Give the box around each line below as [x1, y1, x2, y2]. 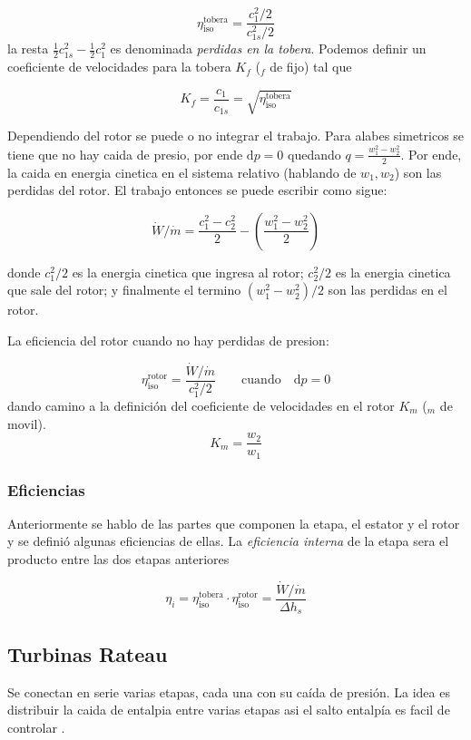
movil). [7, 414, 46, 433]
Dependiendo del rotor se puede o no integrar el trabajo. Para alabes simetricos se [7, 126, 465, 145]
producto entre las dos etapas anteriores [7, 550, 230, 569]
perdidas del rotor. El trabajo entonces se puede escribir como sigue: [7, 180, 388, 200]
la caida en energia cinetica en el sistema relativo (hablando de [7, 162, 357, 181]
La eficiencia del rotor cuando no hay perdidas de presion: [7, 330, 329, 349]
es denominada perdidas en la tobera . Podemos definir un [110, 39, 427, 58]
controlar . [7, 717, 65, 736]
